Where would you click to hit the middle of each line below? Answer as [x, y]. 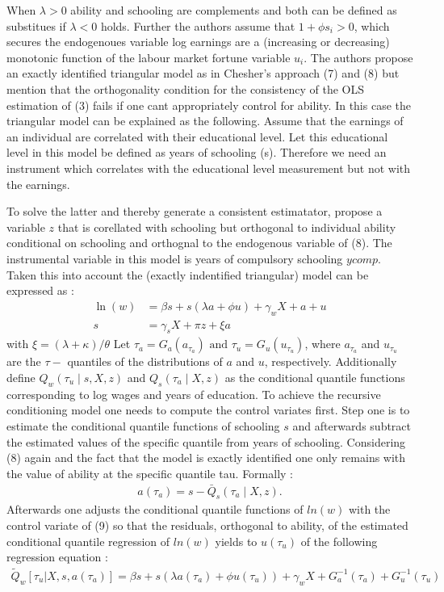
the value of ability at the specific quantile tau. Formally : [150, 473]
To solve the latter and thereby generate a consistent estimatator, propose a [195, 211]
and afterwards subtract [352, 425]
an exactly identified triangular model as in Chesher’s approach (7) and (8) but [203, 73]
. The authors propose [358, 57]
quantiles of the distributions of [145, 361]
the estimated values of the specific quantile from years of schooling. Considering [206, 441]
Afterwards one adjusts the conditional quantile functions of [155, 509]
